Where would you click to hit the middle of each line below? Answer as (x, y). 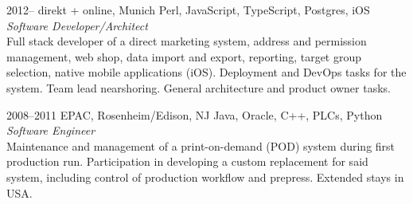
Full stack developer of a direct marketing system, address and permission (187, 41)
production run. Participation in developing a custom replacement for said (187, 161)
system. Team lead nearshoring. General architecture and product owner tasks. (199, 87)
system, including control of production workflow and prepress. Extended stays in (205, 177)
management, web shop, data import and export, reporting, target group (184, 56)
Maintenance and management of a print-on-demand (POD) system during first (201, 145)
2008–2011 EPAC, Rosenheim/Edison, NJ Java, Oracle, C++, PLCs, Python (195, 114)
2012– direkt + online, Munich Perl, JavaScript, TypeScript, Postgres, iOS (188, 10)
